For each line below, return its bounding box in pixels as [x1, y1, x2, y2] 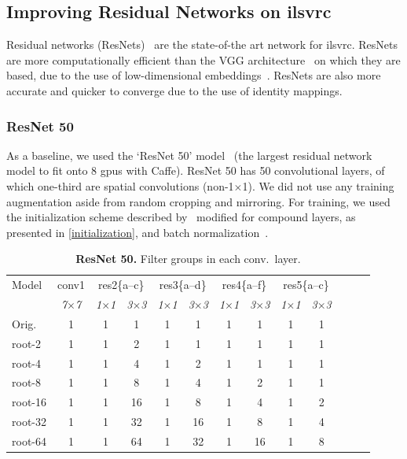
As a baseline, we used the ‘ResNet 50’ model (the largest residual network [6, 146, 372, 163]
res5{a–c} [283, 276, 329, 293]
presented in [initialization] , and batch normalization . [6, 224, 269, 240]
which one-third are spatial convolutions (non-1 [6, 177, 234, 194]
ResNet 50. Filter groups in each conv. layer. [75, 250, 301, 267]
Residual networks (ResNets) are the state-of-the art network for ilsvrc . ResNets [6, 36, 398, 53]
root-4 [12, 354, 41, 371]
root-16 [12, 394, 46, 410]
